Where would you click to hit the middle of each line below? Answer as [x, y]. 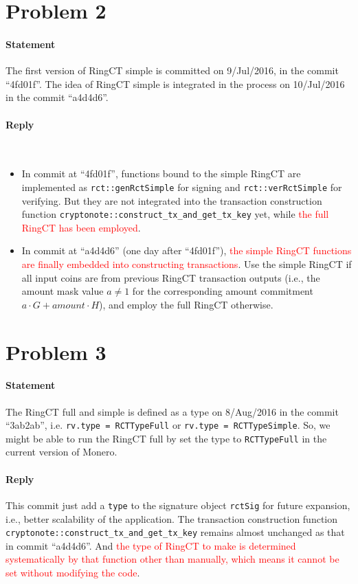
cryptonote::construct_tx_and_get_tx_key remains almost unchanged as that [175, 532]
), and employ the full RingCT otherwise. [186, 304]
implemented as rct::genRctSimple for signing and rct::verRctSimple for [182, 187]
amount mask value [63, 291]
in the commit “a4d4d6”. [57, 97]
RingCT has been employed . [81, 227]
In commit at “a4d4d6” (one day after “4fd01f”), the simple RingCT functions [187, 250]
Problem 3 [56, 351]
